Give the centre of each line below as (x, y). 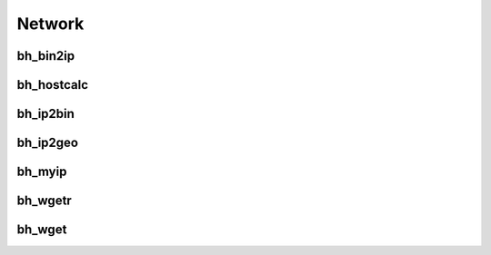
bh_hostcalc (53, 85)
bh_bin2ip (46, 56)
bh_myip (42, 172)
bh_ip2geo (48, 143)
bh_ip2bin (45, 114)
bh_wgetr (44, 201)
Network (50, 24)
